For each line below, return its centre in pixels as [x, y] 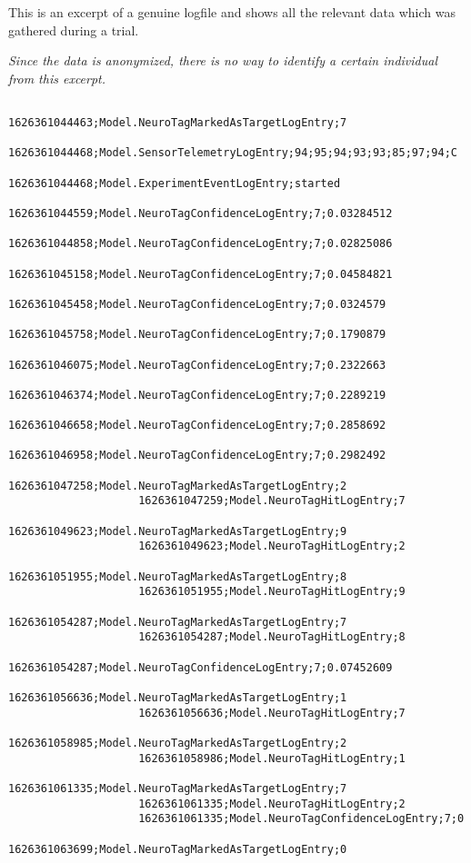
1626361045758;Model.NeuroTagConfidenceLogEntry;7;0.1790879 [197, 335]
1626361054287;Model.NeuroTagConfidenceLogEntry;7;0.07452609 [200, 667]
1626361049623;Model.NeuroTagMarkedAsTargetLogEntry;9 [178, 531]
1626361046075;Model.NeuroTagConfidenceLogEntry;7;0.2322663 [197, 365]
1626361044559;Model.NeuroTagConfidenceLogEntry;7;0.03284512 [200, 213]
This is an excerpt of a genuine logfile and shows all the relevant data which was [232, 12]
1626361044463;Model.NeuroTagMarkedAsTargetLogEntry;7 [178, 123]
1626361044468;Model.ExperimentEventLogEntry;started [175, 183]
